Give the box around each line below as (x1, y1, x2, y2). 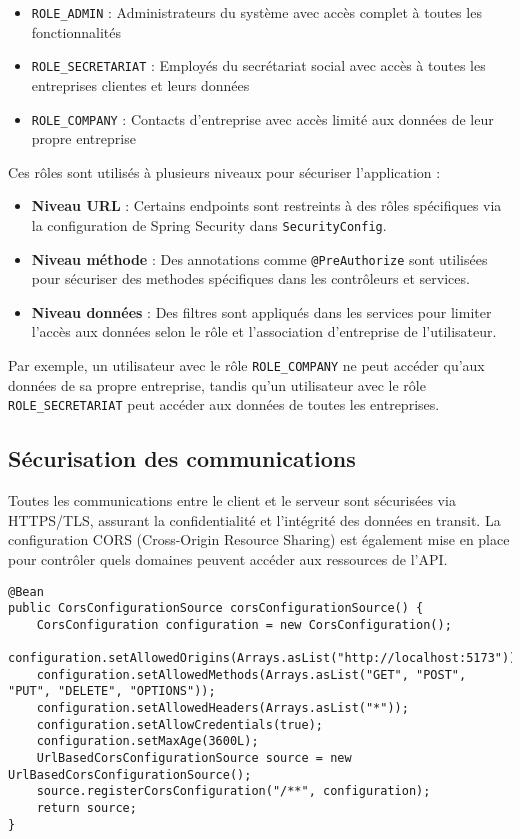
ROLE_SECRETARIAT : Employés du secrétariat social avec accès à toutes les (31, 55, 486, 76)
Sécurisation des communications (8, 443, 356, 474)
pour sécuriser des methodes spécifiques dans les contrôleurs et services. (31, 268, 470, 289)
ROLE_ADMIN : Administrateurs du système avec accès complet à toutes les (31, 2, 482, 22)
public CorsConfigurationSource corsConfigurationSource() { (8, 601, 424, 616)
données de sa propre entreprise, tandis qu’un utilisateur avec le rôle (8, 374, 426, 395)
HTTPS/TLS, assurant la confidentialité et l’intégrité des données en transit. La (8, 509, 501, 530)
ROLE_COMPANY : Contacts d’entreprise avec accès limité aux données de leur (31, 108, 494, 129)
